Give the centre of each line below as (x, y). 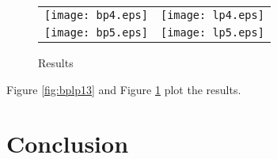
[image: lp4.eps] (212, 15)
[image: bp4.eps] (96, 15)
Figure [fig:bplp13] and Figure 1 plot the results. (124, 89)
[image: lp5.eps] (212, 32)
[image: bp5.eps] (96, 32)
